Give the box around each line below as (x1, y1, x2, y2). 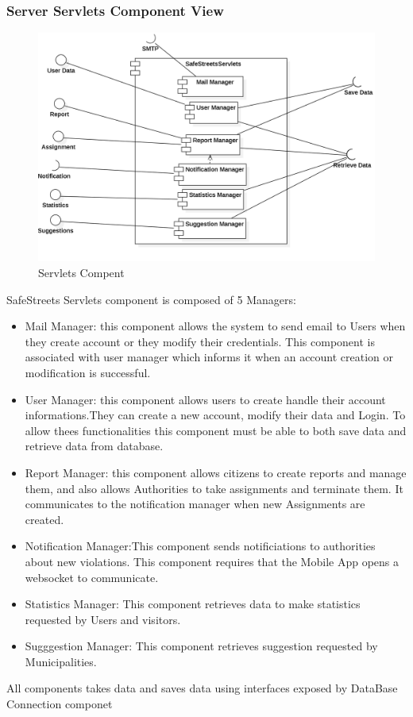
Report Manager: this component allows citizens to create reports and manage (25, 464, 407, 480)
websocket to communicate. (25, 569, 159, 585)
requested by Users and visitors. (25, 611, 181, 627)
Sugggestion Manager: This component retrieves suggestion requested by (25, 638, 378, 654)
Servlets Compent (38, 264, 125, 280)
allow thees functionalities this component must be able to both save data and (25, 422, 407, 438)
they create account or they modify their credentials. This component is (25, 333, 375, 349)
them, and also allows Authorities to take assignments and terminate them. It (25, 480, 403, 496)
